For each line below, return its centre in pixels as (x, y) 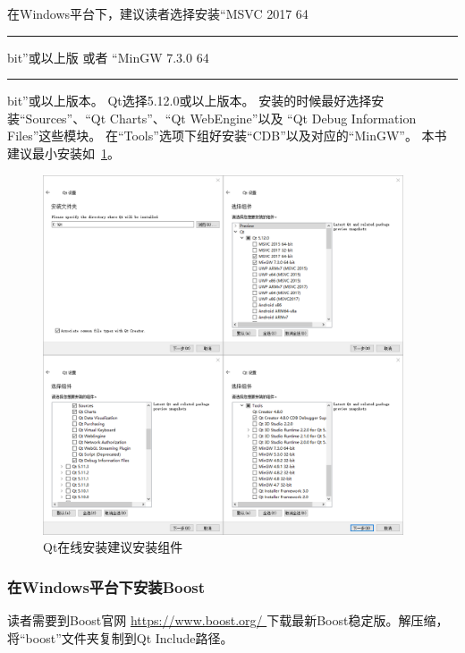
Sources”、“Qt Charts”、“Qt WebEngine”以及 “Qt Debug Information (221, 118)
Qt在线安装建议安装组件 (113, 547)
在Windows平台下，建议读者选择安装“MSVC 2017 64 (158, 13)
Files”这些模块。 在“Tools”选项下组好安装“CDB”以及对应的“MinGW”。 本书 (227, 136)
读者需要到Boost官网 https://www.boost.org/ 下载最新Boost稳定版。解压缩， (228, 619)
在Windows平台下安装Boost (106, 586)
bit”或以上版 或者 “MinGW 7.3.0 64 (108, 57)
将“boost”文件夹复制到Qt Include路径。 (120, 637)
